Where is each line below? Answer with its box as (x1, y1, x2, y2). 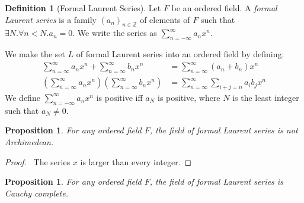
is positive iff (96, 91, 143, 103)
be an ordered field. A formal (171, 2, 277, 14)
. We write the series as (72, 27, 157, 39)
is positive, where (158, 91, 220, 103)
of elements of (140, 13, 190, 25)
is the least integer (232, 91, 299, 103)
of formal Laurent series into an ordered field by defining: (76, 48, 284, 60)
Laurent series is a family (5, 13, 97, 25)
